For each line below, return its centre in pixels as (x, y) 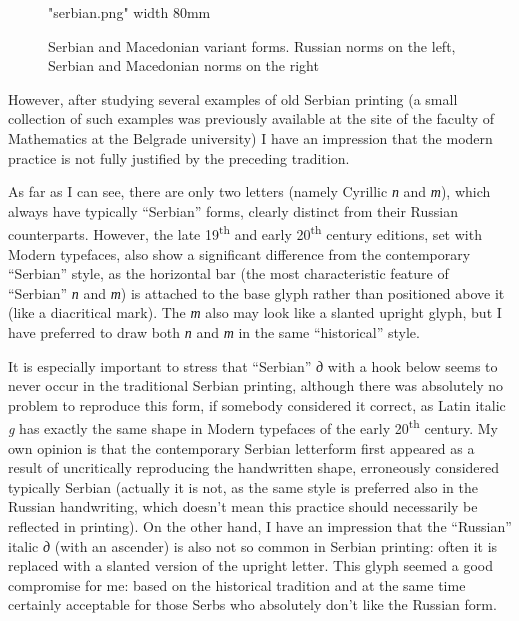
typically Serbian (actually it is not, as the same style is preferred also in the (243, 486)
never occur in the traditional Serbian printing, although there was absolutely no (256, 385)
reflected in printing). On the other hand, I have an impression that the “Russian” (260, 525)
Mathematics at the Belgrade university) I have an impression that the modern (250, 137)
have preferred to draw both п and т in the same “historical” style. (214, 331)
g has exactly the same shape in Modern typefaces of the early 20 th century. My (253, 426)
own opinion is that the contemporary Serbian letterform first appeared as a (241, 447)
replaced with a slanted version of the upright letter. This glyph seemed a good (251, 565)
